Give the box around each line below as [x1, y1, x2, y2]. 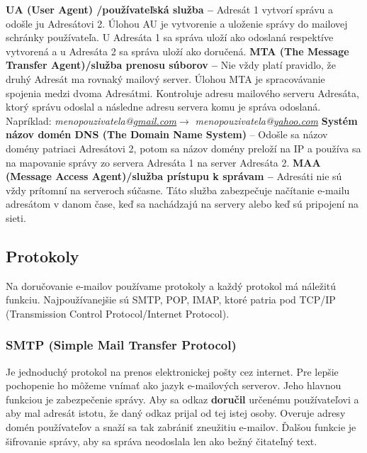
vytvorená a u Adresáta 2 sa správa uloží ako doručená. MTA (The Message [6, 43, 349, 58]
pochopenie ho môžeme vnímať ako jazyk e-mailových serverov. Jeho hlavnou [6, 378, 341, 393]
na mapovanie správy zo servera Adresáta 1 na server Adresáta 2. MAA [6, 155, 321, 169]
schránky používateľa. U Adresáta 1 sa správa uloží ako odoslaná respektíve [6, 30, 334, 45]
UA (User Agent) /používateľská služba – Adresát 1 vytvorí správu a [6, 2, 334, 16]
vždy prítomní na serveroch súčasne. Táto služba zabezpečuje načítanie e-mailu [6, 182, 350, 197]
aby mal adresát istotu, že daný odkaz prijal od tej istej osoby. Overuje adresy [6, 406, 346, 420]
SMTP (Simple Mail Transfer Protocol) [6, 336, 237, 354]
